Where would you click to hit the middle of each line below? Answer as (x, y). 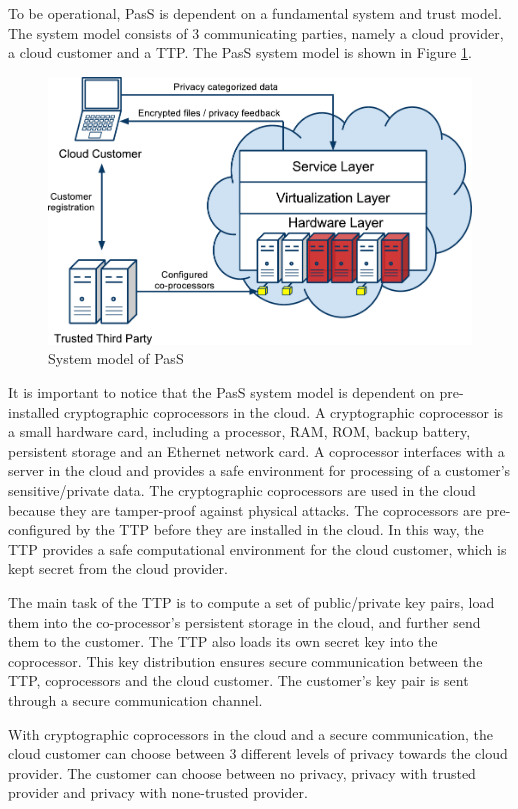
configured (40, 529)
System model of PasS (116, 358)
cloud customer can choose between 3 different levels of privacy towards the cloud (258, 753)
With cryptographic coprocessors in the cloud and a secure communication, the (251, 733)
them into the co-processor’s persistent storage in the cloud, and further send (244, 621)
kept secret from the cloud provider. (118, 568)
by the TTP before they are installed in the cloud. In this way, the (279, 529)
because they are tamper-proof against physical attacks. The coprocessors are (245, 509)
